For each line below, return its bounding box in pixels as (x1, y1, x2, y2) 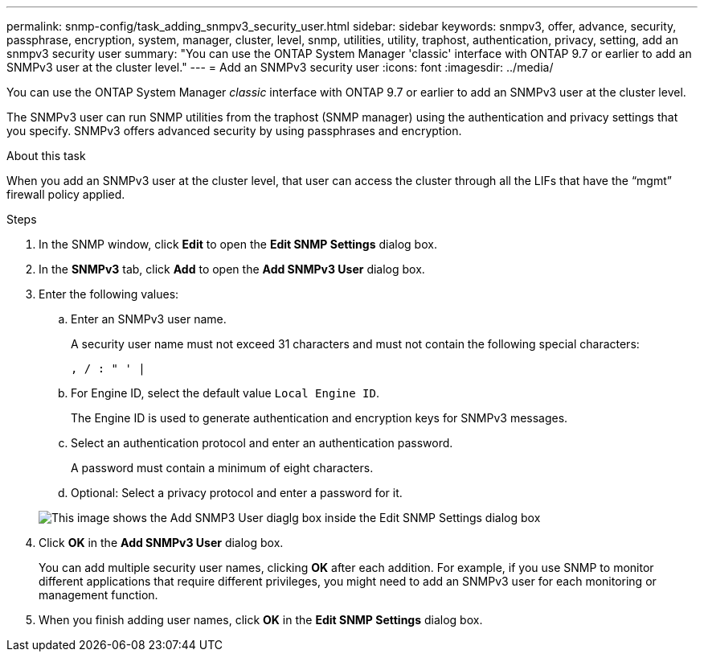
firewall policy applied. (6, 187, 125, 201)
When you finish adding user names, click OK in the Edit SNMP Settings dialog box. (39, 613, 483, 627)
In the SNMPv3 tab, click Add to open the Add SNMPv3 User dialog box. (39, 262, 425, 276)
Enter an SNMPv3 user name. (71, 312, 227, 326)
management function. (39, 588, 158, 602)
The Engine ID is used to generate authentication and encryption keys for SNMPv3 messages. (71, 411, 568, 425)
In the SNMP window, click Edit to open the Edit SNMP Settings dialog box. (39, 237, 437, 251)
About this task (6, 149, 86, 162)
